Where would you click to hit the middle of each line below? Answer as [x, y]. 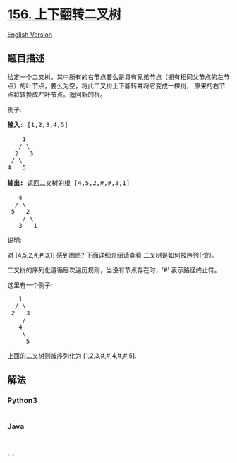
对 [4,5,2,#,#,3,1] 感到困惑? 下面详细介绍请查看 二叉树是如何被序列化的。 [113, 255]
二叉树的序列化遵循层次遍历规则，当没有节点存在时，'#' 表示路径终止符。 [114, 270]
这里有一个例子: [30, 285]
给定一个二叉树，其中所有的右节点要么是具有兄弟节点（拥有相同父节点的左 [115, 77]
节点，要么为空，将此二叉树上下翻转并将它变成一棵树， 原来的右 [125, 85]
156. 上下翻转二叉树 [64, 14]
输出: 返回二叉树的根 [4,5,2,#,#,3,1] [69, 183]
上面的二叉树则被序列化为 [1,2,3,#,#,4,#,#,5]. [72, 355]
